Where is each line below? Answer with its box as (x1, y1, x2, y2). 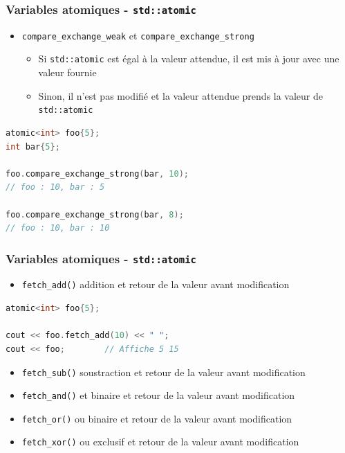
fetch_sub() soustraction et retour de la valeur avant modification (21, 364, 306, 379)
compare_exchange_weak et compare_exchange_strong (21, 28, 254, 42)
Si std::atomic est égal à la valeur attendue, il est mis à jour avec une (38, 51, 339, 66)
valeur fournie (38, 65, 97, 80)
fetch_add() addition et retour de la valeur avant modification (21, 277, 290, 292)
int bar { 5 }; (6, 141, 60, 152)
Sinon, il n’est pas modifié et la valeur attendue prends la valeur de (38, 88, 324, 103)
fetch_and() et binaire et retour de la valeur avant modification (21, 388, 295, 402)
